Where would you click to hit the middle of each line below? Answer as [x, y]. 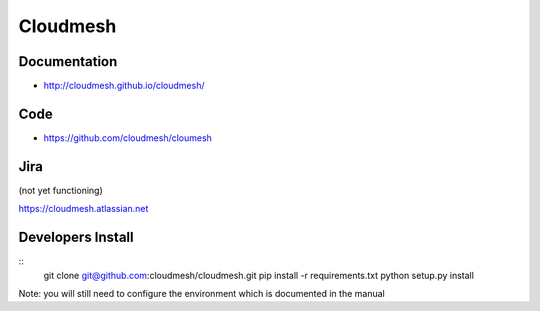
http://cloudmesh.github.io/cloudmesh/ [124, 86]
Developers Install [76, 237]
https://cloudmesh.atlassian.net [83, 209]
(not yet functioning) [61, 190]
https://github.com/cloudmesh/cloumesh [127, 137]
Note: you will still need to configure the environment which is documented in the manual [201, 293]
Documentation [68, 61]
